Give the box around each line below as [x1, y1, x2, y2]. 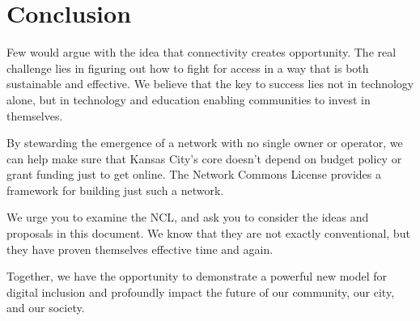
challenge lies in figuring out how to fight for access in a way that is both [6, 59, 369, 76]
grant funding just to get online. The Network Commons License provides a [6, 166, 381, 183]
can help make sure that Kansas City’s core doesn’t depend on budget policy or [6, 150, 402, 167]
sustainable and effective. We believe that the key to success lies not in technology [6, 75, 414, 92]
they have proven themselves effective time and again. [6, 240, 274, 257]
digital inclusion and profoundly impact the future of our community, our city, [6, 283, 395, 300]
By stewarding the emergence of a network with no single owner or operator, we [6, 134, 403, 151]
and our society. [6, 299, 85, 316]
